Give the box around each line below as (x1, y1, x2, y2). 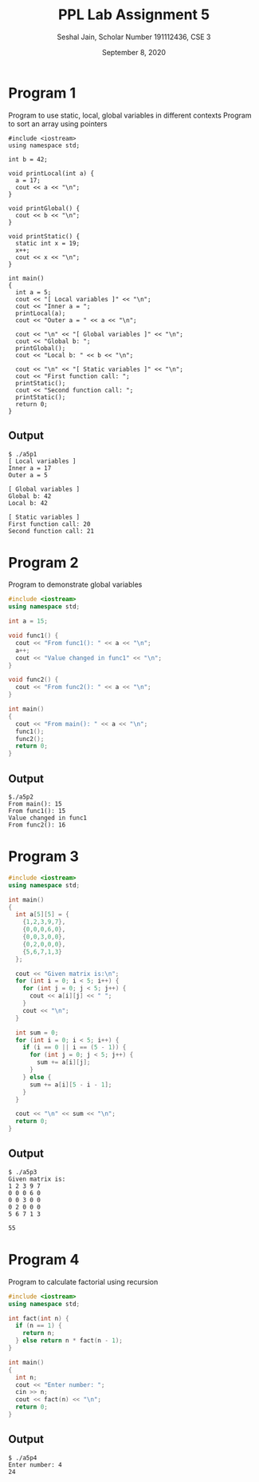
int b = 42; (8, 155, 48, 163)
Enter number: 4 (8, 1460, 62, 1468)
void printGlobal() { (8, 204, 80, 213)
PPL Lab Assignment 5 (58, 6, 210, 24)
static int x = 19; (15, 239, 80, 247)
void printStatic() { (8, 232, 80, 241)
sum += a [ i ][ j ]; (37, 1058, 91, 1066)
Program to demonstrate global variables (8, 580, 143, 589)
